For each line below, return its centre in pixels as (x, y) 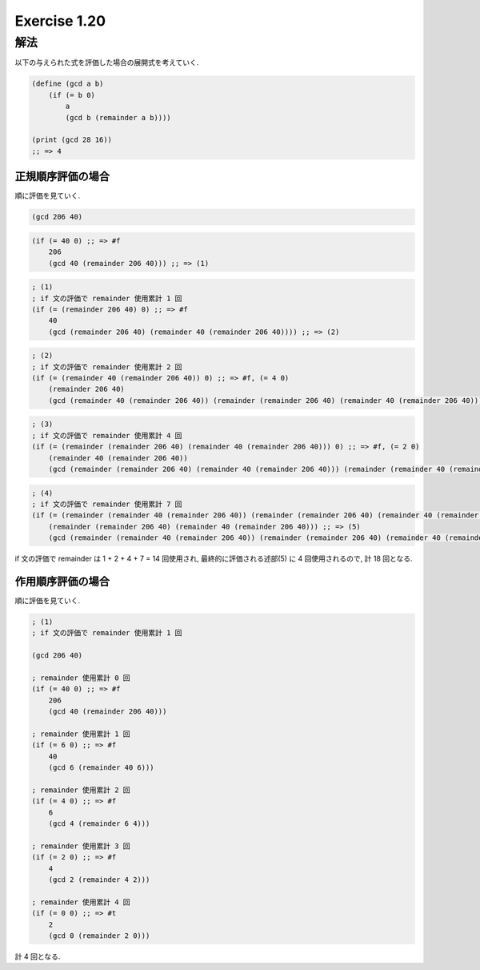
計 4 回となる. (38, 956)
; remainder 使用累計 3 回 (81, 846)
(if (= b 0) (72, 95)
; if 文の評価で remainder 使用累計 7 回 (107, 504)
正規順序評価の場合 (62, 177)
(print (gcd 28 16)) (72, 140)
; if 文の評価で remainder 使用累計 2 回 (107, 367)
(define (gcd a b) (68, 84)
